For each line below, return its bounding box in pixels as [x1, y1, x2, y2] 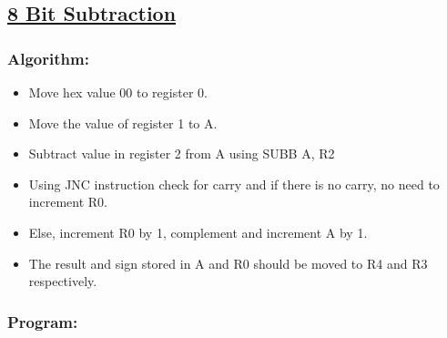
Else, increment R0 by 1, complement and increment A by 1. [28, 222, 368, 241]
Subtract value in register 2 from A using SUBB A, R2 [28, 144, 335, 163]
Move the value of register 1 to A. [28, 113, 218, 132]
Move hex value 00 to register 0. [28, 83, 208, 101]
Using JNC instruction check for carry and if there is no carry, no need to [28, 174, 440, 193]
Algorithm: [7, 46, 89, 69]
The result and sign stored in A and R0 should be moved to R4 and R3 [28, 253, 428, 272]
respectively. [28, 271, 97, 291]
